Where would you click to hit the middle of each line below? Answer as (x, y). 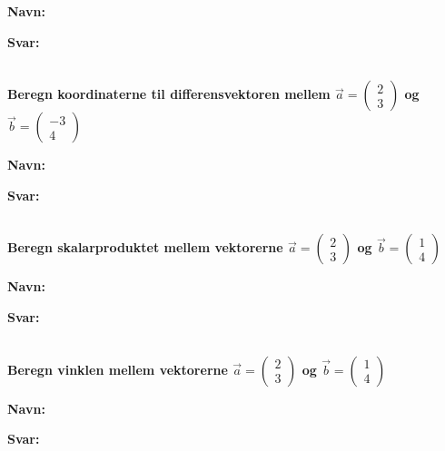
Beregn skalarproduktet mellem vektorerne (145, 247)
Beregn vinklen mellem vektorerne (118, 369)
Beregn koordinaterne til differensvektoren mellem (169, 94)
